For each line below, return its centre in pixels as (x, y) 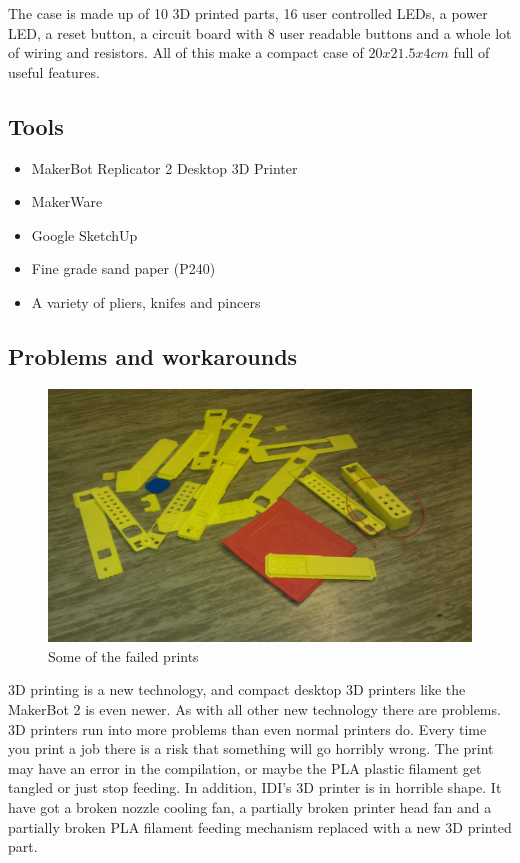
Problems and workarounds (153, 355)
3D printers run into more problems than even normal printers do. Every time (247, 728)
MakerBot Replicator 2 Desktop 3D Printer (164, 167)
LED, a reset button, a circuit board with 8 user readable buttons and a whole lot (260, 32)
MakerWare (67, 201)
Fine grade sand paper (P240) (123, 268)
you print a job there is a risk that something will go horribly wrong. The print (251, 748)
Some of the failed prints (123, 655)
